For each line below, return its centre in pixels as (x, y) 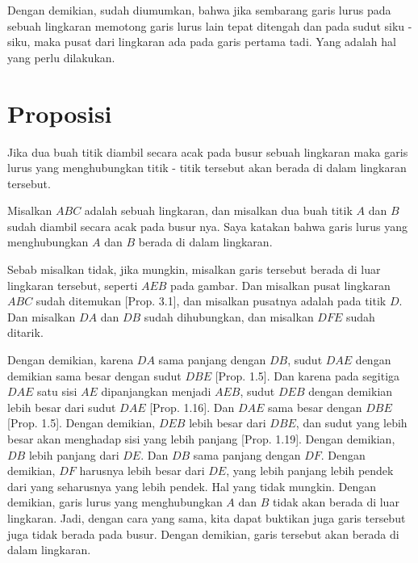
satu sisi (57, 391)
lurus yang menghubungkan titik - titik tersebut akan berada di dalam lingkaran (207, 168)
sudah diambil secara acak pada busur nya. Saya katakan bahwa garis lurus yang (208, 226)
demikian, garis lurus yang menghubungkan (115, 502)
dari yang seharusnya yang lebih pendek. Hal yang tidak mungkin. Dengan (192, 486)
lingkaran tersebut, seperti (73, 285)
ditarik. (25, 332)
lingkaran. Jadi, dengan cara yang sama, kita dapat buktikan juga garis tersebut (207, 517)
